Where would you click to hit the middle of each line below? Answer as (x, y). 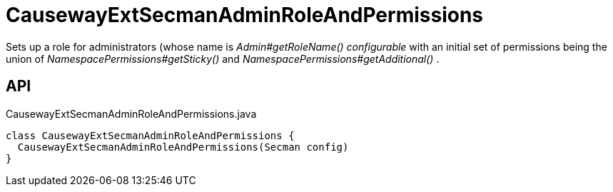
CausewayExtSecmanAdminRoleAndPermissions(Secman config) (183, 147)
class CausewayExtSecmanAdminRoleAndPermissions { (150, 135)
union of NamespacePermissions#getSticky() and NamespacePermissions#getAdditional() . (223, 59)
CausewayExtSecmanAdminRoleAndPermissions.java (131, 113)
